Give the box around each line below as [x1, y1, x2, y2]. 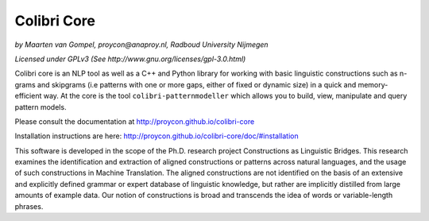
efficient [14, 91, 42, 101]
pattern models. [14, 102, 67, 111]
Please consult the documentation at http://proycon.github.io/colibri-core [14, 116, 255, 126]
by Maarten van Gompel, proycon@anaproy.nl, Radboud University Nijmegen [14, 40, 269, 49]
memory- [357, 79, 388, 89]
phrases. [14, 201, 44, 211]
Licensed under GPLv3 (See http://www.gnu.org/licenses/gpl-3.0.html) [14, 54, 246, 64]
